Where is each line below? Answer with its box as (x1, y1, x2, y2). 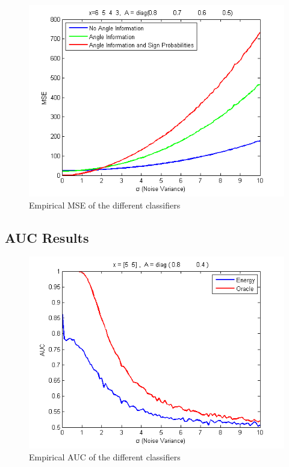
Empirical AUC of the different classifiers (29, 450, 181, 463)
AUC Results (5, 228, 89, 246)
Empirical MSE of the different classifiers (29, 198, 181, 211)
